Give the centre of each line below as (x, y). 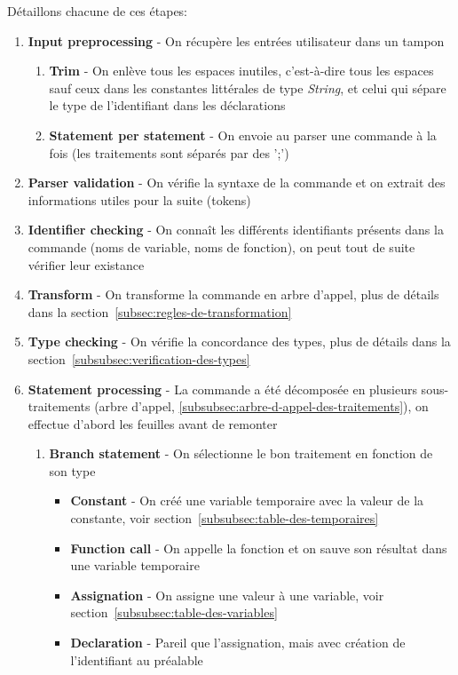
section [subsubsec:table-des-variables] (174, 612)
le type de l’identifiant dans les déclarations (167, 105)
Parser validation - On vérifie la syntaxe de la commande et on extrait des (237, 183)
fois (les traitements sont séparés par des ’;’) (169, 152)
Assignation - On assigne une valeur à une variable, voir (227, 595)
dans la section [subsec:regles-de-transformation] (160, 311)
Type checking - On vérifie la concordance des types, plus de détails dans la (239, 341)
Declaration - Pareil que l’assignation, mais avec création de (238, 643)
